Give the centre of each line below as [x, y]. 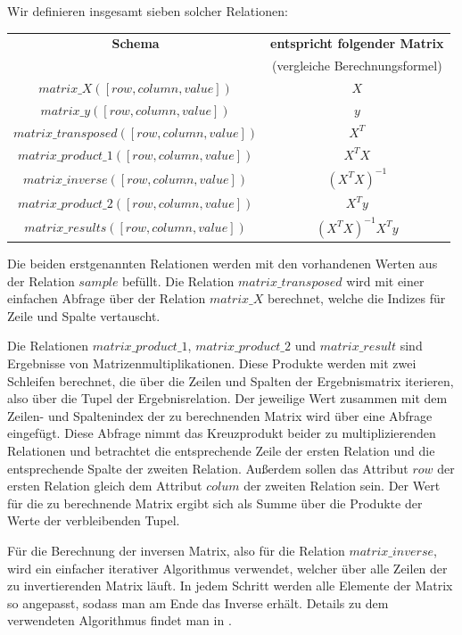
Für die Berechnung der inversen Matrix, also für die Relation [176, 550]
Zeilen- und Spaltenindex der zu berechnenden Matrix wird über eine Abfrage [220, 415]
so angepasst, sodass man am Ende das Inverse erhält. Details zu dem [198, 602]
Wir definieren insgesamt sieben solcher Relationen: [148, 11]
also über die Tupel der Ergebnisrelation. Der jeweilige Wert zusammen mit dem [227, 398]
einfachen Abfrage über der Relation [107, 298]
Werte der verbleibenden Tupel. [94, 520]
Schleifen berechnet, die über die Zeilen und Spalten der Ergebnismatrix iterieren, [231, 380]
